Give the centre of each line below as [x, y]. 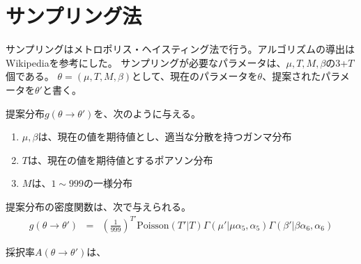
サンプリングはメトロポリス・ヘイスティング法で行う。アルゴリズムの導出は [180, 49]
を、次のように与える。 [147, 113]
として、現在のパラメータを [195, 76]
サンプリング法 [74, 16]
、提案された [292, 76]
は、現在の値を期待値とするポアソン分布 [120, 159]
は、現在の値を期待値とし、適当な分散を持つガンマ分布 [165, 137]
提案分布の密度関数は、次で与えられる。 [98, 206]
